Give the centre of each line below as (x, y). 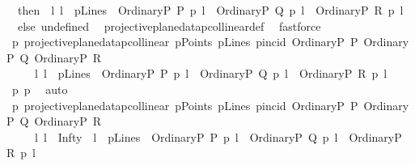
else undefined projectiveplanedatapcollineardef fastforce (169, 26)
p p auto (40, 89)
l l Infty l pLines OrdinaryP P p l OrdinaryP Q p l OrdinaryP (218, 136)
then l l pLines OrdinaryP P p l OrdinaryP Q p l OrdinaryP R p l (210, 10)
